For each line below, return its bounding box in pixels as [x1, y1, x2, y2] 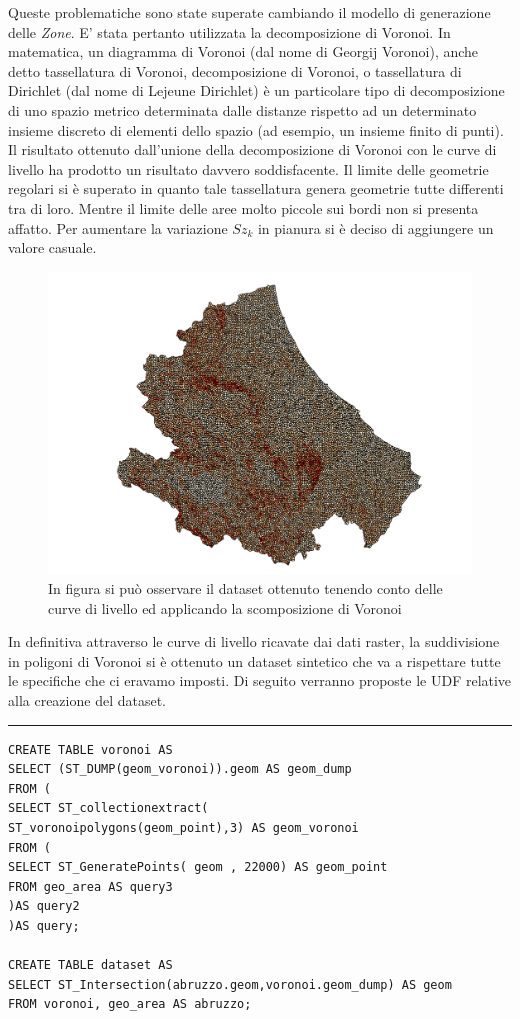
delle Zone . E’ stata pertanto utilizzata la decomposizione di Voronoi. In [8, 21, 451, 42]
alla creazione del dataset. [8, 689, 166, 710]
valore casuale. [8, 237, 97, 258]
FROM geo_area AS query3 [8, 879, 173, 894]
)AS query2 [8, 899, 80, 914]
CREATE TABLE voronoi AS [8, 742, 173, 757]
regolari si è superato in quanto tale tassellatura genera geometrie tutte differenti [8, 178, 504, 199]
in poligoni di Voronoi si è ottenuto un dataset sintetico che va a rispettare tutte [8, 650, 501, 671]
